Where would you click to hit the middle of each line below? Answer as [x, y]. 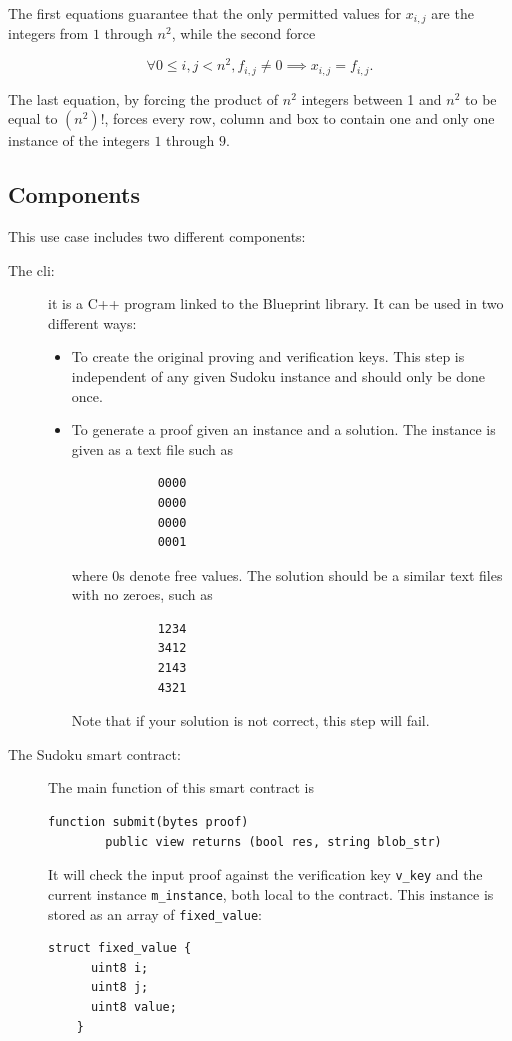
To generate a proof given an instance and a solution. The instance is [283, 429]
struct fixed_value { [120, 948]
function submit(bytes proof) [148, 822]
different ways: [92, 322]
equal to [33, 118]
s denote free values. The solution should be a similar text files [311, 574]
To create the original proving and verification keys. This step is [268, 356]
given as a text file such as [152, 448]
